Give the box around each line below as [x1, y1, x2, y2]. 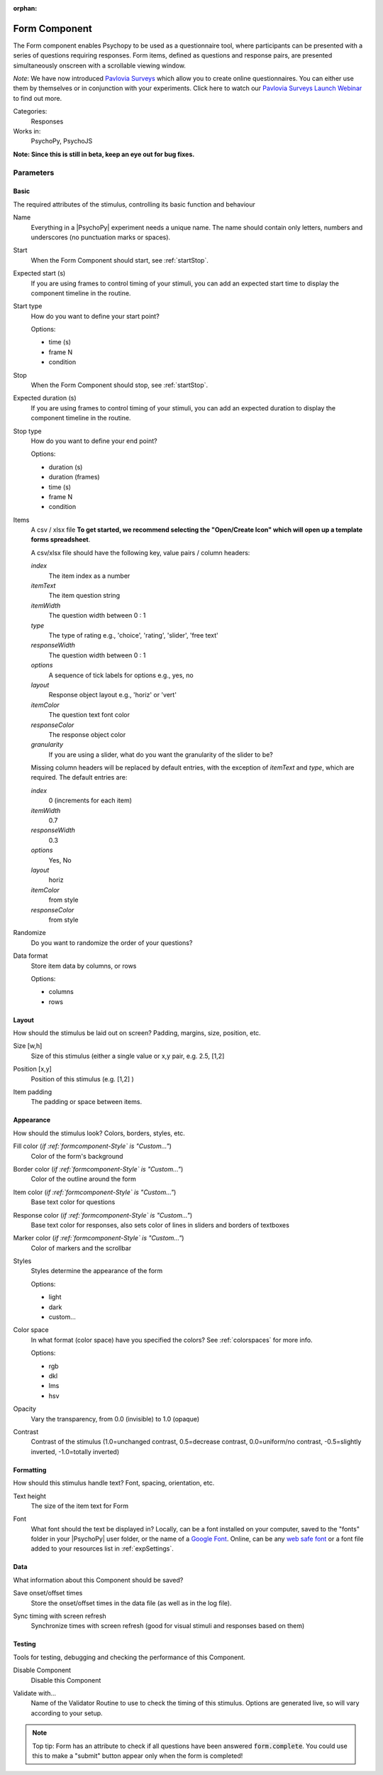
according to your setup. [30, 1708, 103, 1717]
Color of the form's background [30, 1152, 123, 1160]
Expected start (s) [13, 269, 66, 278]
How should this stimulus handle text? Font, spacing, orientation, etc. [13, 1479, 215, 1487]
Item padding [13, 1088, 52, 1096]
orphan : [13, 4, 38, 12]
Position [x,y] [13, 1065, 52, 1074]
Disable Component [13, 1666, 71, 1675]
